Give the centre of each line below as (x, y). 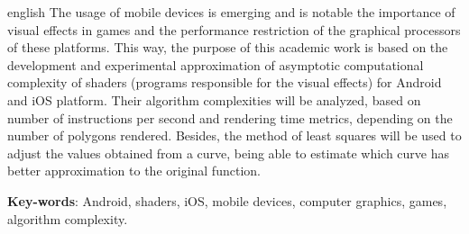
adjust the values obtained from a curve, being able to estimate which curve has (229, 153)
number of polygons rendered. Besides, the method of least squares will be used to (234, 135)
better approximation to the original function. (134, 171)
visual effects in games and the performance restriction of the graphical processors (234, 29)
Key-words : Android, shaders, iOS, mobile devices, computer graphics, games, (227, 200)
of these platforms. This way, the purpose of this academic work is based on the (228, 47)
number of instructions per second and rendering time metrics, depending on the (230, 117)
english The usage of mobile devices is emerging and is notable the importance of (231, 12)
